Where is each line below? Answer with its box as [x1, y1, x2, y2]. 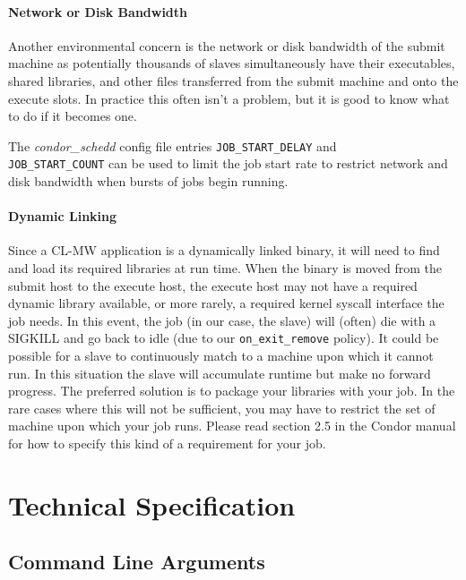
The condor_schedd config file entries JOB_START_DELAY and [8, 136, 337, 155]
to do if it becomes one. [8, 107, 137, 125]
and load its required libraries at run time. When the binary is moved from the [8, 259, 442, 277]
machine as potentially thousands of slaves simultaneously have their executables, [8, 54, 455, 72]
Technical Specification [8, 486, 296, 523]
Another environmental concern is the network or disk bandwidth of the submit [8, 36, 445, 55]
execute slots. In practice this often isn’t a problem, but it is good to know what [8, 89, 450, 107]
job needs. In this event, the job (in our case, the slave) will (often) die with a [8, 311, 436, 329]
